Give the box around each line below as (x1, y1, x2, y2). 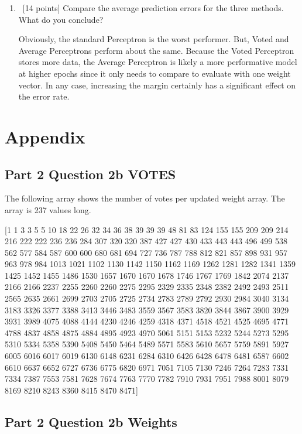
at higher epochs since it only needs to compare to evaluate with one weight (18, 67, 291, 79)
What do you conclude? (18, 13, 104, 25)
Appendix (5, 124, 85, 148)
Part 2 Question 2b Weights (5, 412, 177, 430)
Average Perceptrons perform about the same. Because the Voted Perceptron (18, 44, 294, 56)
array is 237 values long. (5, 203, 91, 216)
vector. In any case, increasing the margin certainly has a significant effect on (18, 78, 296, 91)
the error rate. (18, 90, 70, 102)
